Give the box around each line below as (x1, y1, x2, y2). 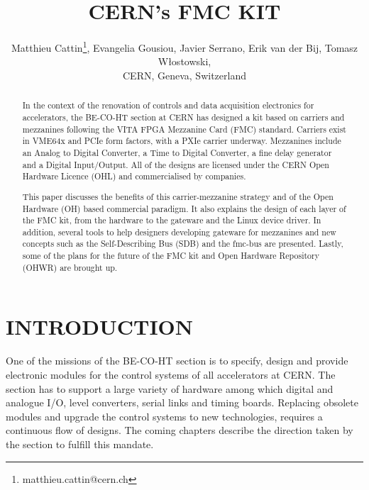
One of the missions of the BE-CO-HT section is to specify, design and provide (6, 353, 348, 368)
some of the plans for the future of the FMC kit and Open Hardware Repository (22, 250, 320, 262)
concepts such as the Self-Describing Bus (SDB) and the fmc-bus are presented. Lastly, (22, 238, 343, 250)
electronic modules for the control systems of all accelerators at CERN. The (6, 367, 336, 382)
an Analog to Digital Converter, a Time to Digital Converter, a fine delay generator (22, 146, 332, 158)
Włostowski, (158, 54, 211, 69)
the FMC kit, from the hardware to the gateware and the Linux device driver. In (22, 214, 321, 226)
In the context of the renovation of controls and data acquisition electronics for (22, 99, 314, 111)
